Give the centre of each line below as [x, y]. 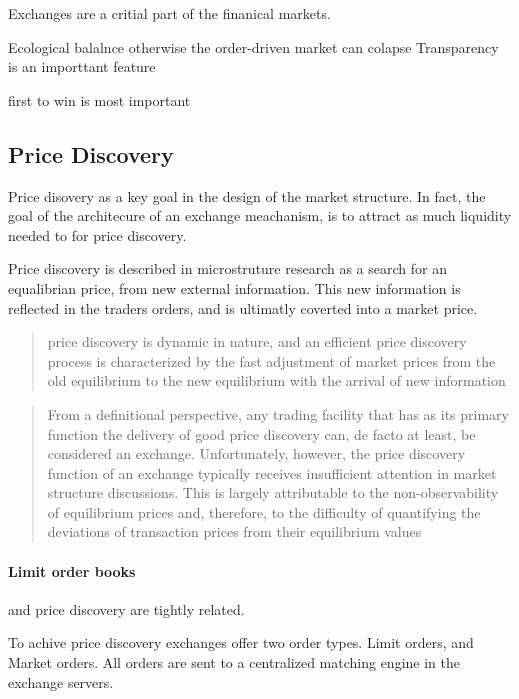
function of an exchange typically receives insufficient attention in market [272, 472]
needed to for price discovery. [97, 234]
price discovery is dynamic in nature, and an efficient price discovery [257, 341]
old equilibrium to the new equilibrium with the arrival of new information [276, 380]
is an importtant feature [82, 66]
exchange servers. [61, 681]
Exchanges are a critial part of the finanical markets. [169, 13]
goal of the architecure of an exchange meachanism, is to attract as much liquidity [260, 215]
